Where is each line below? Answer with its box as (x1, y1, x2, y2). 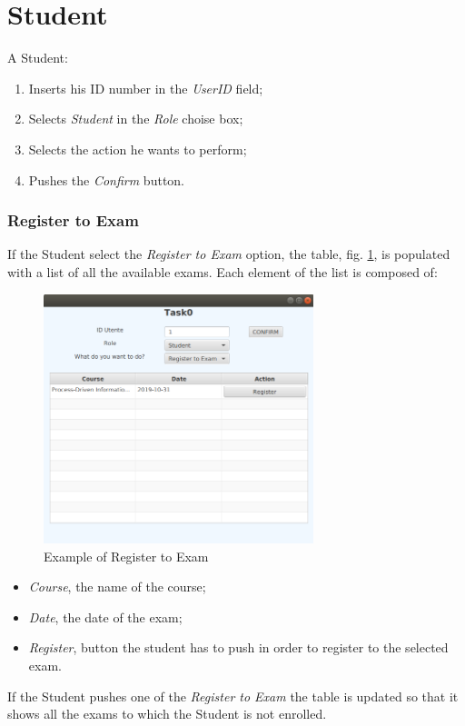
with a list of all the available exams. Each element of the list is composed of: (7, 262, 438, 281)
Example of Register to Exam (44, 546, 209, 565)
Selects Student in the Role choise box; (28, 109, 243, 128)
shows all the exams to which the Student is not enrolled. (7, 704, 327, 723)
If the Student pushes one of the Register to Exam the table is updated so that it (7, 686, 459, 705)
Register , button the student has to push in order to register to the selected (28, 638, 449, 657)
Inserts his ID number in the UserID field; (28, 78, 263, 97)
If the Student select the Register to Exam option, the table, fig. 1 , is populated (7, 244, 450, 264)
